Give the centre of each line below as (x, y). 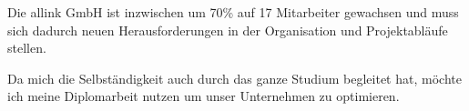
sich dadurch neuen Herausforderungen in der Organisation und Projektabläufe (228, 30)
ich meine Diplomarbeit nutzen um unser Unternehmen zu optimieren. (204, 96)
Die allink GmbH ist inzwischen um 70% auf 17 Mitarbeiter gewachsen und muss (233, 12)
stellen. (27, 48)
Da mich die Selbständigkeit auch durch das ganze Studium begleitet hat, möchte (234, 78)
